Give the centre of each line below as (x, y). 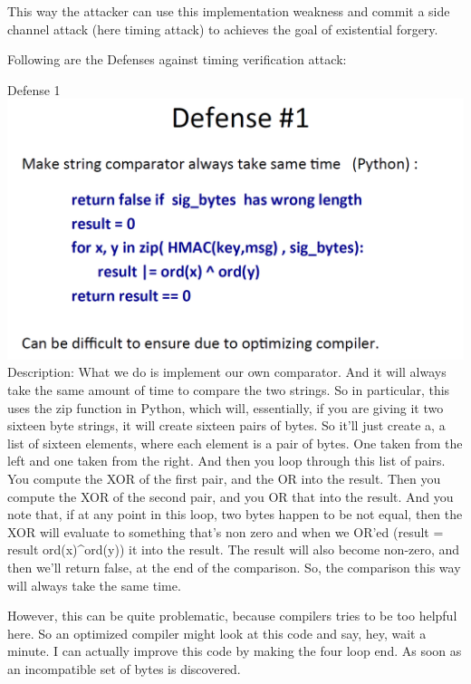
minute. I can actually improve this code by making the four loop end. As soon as (235, 651)
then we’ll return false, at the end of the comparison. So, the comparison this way (234, 567)
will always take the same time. (94, 585)
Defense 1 (34, 89)
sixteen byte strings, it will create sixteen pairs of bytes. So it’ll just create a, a (226, 425)
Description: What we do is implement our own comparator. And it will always (227, 372)
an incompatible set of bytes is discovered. (124, 668)
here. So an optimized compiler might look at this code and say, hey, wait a (217, 633)
